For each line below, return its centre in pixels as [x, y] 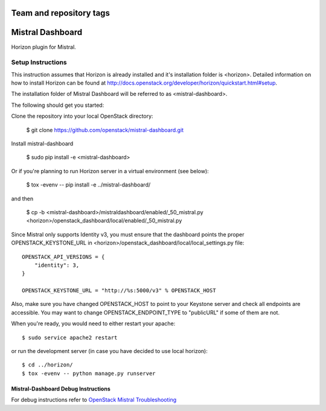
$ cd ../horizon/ [47, 365]
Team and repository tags [60, 13]
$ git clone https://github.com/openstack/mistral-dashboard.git [105, 130]
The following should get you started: [58, 105]
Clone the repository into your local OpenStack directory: [82, 116]
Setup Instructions [39, 62]
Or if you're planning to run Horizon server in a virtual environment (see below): [110, 171]
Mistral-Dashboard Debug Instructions [61, 389]
